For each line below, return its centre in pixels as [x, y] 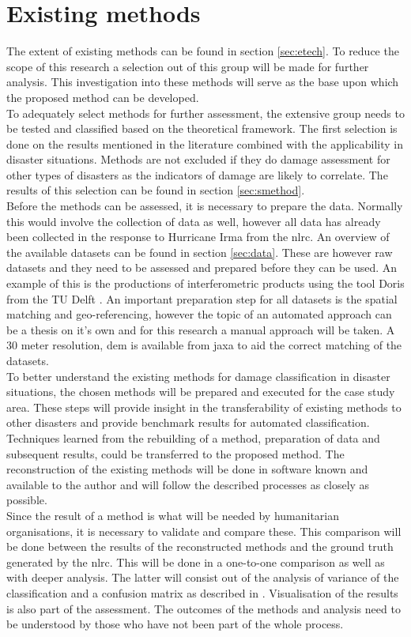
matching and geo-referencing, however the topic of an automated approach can [199, 314]
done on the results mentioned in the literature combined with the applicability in [205, 143]
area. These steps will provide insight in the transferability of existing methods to [204, 407]
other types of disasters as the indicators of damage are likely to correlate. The [197, 174]
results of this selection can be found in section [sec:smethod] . [156, 190]
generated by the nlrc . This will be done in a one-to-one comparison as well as [196, 562]
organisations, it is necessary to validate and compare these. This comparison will [204, 531]
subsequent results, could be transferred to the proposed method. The [175, 453]
